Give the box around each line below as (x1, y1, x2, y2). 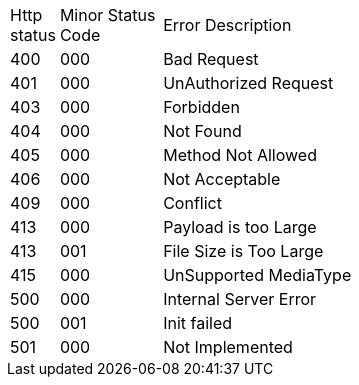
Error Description (163, 15, 292, 35)
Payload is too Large (163, 217, 317, 237)
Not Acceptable (163, 169, 281, 189)
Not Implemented (163, 337, 293, 357)
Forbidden (163, 97, 240, 117)
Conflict (163, 193, 222, 213)
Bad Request (163, 49, 259, 69)
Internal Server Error (163, 289, 317, 309)
